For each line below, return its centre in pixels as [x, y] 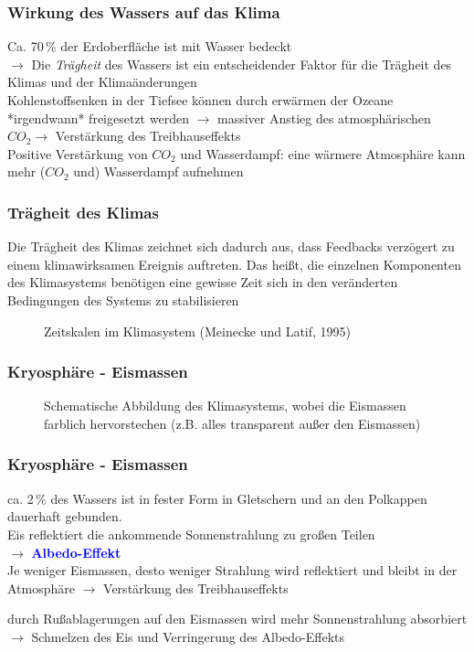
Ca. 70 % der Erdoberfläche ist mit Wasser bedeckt [150, 46]
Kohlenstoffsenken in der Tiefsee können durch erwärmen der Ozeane [200, 100]
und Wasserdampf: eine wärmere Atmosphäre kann [323, 153]
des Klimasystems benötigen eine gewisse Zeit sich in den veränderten [203, 282]
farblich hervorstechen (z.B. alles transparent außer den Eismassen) [232, 423]
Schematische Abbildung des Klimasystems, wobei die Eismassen [225, 406]
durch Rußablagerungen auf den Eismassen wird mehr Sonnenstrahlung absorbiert [237, 619]
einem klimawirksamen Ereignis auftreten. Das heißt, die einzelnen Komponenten [234, 264]
